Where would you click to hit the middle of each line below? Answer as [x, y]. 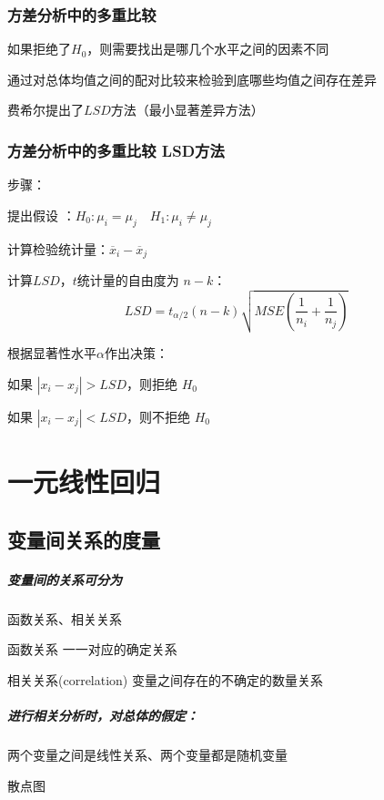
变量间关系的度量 [84, 539]
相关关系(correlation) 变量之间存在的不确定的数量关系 [165, 679]
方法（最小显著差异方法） [187, 110]
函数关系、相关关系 [65, 618]
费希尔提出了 [45, 110]
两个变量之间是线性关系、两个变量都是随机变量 [147, 754]
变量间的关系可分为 [65, 579]
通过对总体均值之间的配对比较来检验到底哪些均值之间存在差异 [192, 79]
